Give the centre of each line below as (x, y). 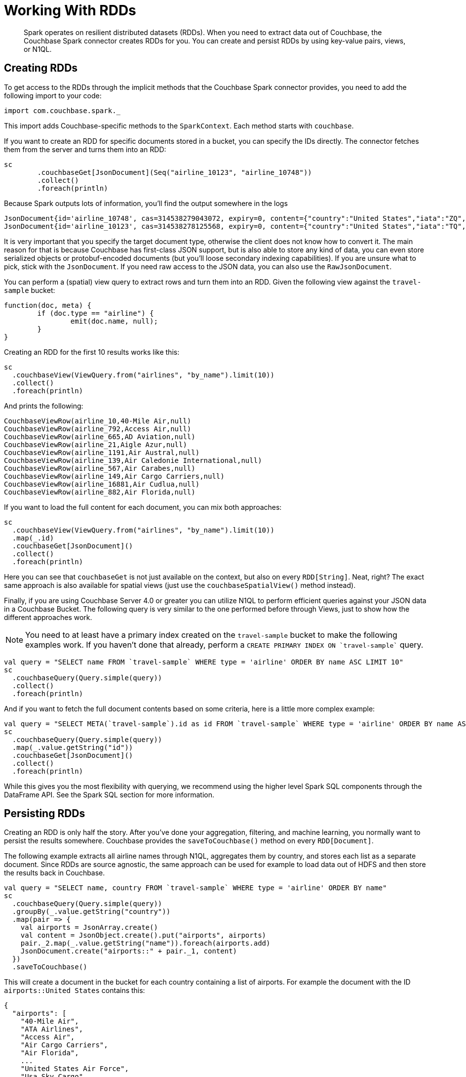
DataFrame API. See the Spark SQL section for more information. (109, 794)
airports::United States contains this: (75, 991)
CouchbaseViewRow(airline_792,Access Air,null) (98, 429)
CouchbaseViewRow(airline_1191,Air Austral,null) (102, 452)
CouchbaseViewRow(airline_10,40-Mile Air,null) (98, 421)
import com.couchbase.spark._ (62, 110)
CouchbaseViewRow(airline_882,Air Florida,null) (100, 492)
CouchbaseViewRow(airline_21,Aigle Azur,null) (96, 444)
